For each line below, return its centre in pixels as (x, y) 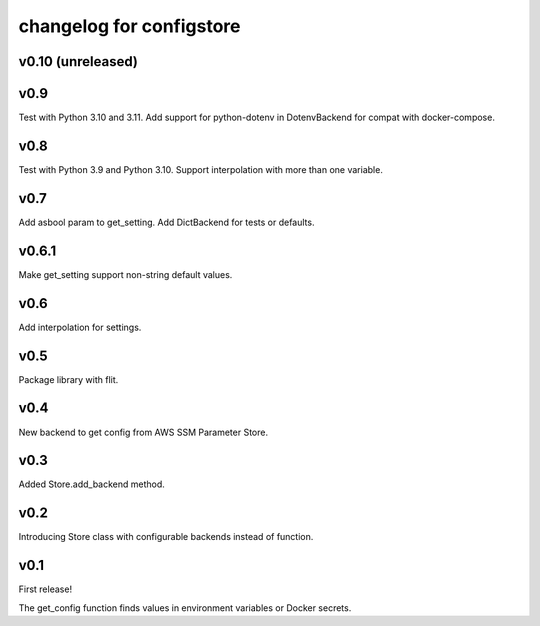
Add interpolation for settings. (80, 327)
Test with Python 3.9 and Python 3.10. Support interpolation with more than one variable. (201, 169)
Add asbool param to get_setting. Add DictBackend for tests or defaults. (166, 222)
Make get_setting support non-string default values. (125, 274)
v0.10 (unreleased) (78, 61)
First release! (45, 589)
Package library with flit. (68, 379)
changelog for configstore (129, 26)
